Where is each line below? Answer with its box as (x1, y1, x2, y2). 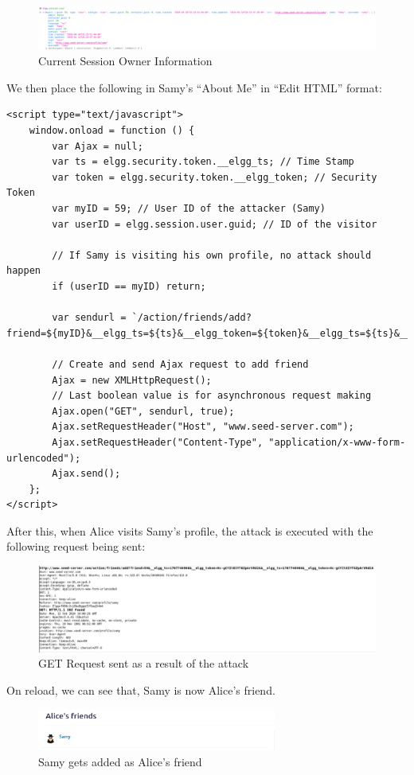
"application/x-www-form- (268, 436, 406, 448)
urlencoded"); (6, 452, 81, 464)
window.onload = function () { (29, 125, 195, 137)
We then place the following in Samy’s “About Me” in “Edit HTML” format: (6, 79, 382, 95)
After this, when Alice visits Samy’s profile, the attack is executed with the (6, 522, 373, 539)
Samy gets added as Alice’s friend (38, 753, 202, 769)
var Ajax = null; (52, 140, 143, 152)
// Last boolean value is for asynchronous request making (52, 390, 372, 402)
